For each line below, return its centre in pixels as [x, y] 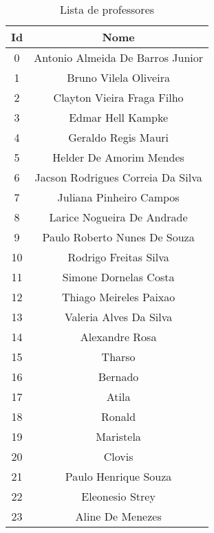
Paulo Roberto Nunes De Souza [118, 237]
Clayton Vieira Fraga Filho [118, 97]
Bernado [118, 377]
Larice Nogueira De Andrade [118, 217]
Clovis [118, 456]
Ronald [119, 416]
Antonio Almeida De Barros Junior [118, 57]
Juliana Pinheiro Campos [118, 197]
